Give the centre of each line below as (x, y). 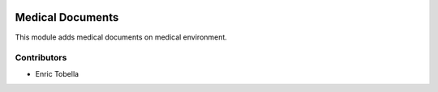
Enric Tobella (57, 73)
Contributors (41, 58)
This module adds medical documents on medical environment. (121, 37)
